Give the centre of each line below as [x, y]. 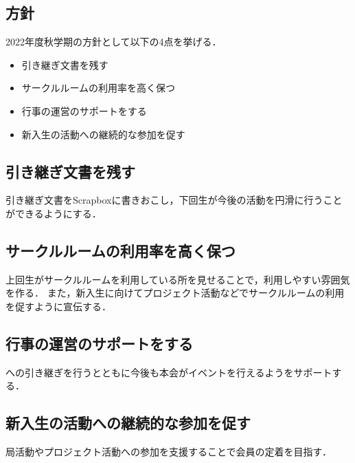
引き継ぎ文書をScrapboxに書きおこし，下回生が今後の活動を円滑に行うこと [174, 200]
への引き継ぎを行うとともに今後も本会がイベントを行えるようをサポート [169, 372]
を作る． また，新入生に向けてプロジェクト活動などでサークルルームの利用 [175, 293]
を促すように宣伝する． [58, 306]
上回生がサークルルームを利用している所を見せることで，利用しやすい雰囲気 [178, 279]
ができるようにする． [54, 213]
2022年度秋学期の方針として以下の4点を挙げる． [114, 42]
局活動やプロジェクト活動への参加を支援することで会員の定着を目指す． [169, 452]
